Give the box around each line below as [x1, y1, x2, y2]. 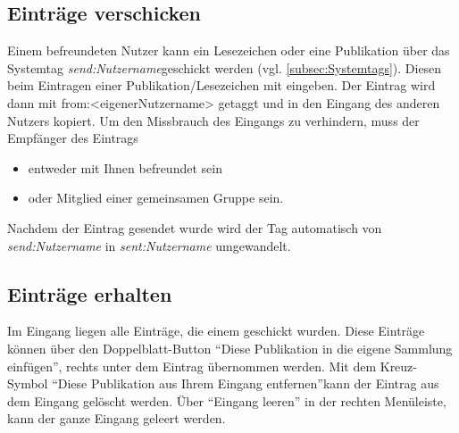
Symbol [7, 374, 48, 393]
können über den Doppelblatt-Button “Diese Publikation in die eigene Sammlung [7, 338, 453, 357]
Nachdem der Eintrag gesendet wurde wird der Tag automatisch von [7, 218, 382, 237]
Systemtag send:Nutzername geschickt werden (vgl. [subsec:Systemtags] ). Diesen [7, 58, 442, 77]
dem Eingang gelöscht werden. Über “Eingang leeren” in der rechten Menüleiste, [7, 391, 446, 410]
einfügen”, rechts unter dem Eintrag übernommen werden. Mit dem [7, 356, 377, 375]
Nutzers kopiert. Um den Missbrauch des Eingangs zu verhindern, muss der [7, 111, 420, 129]
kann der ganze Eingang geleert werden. [7, 409, 226, 428]
